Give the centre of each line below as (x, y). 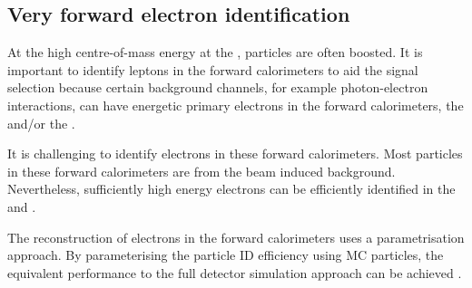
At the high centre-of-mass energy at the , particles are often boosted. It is (215, 52)
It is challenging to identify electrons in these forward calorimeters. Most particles (235, 154)
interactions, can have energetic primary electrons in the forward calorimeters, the (236, 105)
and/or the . (41, 123)
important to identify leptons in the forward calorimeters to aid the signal (213, 69)
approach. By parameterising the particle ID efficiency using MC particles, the (226, 255)
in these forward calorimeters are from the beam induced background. (202, 171)
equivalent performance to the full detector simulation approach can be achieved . (235, 272)
